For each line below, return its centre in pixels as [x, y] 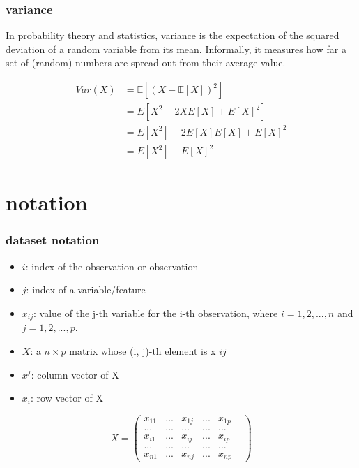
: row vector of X [67, 398]
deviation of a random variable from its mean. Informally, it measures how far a [176, 49]
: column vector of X [75, 374]
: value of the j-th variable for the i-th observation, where [156, 313]
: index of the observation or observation [112, 266]
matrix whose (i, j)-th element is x [143, 350]
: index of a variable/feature [86, 290]
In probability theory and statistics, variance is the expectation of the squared [173, 35]
